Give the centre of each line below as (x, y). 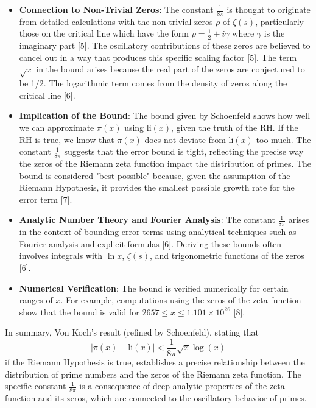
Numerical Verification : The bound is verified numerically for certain (154, 288)
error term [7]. (46, 199)
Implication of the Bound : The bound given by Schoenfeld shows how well (165, 115)
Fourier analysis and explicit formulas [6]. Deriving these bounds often (150, 243)
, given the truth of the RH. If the (235, 127)
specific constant (36, 386)
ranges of (36, 300)
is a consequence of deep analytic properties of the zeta (182, 386)
